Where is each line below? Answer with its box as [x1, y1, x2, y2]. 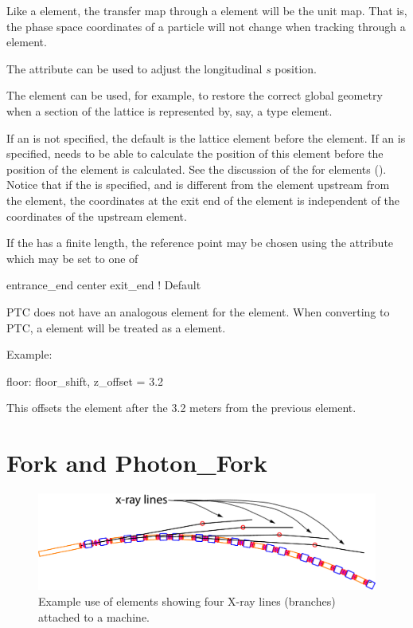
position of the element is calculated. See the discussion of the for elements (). [6, 160, 387, 177]
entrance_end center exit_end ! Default [6, 277, 201, 293]
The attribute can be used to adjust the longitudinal [6, 60, 263, 77]
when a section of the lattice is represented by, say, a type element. [6, 102, 333, 119]
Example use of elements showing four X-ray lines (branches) [38, 592, 336, 609]
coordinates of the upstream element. [6, 207, 187, 224]
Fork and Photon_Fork [6, 446, 267, 479]
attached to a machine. [38, 608, 150, 625]
